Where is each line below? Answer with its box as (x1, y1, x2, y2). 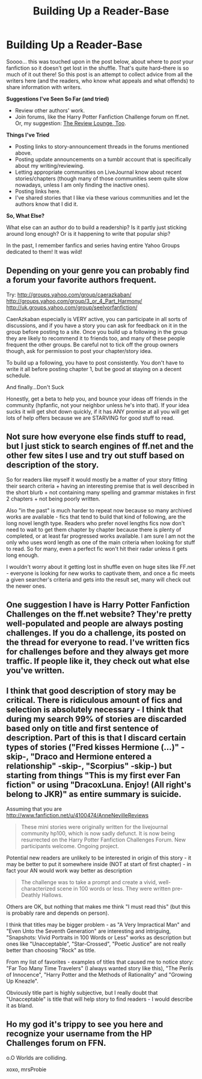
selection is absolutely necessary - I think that (6, 705, 183, 715)
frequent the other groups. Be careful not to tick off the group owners (6, 341, 179, 348)
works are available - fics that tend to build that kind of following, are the (6, 513, 186, 520)
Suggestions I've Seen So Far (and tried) (6, 95, 109, 102)
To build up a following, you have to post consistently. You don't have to (6, 359, 185, 366)
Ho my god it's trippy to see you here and (6, 1019, 164, 1030)
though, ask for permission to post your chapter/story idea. (6, 347, 153, 354)
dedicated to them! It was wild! (6, 248, 82, 255)
